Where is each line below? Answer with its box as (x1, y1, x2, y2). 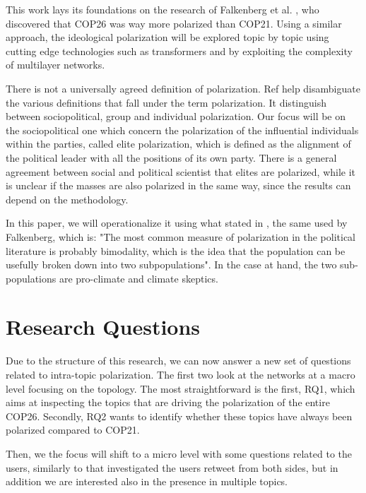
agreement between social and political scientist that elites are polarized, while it (6, 164, 356, 179)
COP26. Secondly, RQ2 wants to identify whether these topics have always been (6, 408, 353, 423)
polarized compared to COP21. (6, 422, 140, 437)
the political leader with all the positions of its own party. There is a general (6, 150, 337, 165)
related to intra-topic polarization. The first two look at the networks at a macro (6, 367, 355, 381)
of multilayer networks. (6, 57, 105, 72)
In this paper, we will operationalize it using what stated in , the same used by (6, 215, 348, 230)
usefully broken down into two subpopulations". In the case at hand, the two (6, 257, 337, 272)
